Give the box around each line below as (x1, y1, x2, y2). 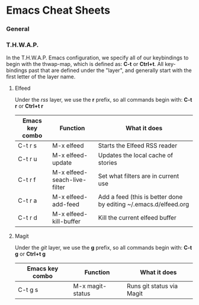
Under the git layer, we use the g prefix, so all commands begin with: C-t (14, 244, 192, 251)
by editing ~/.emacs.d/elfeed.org (98, 200, 190, 209)
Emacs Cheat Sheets (6, 4, 111, 17)
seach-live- (52, 176, 87, 184)
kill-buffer (52, 218, 81, 226)
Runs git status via (127, 282, 178, 290)
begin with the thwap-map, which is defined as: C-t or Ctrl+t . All (6, 61, 164, 68)
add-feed (52, 200, 80, 209)
